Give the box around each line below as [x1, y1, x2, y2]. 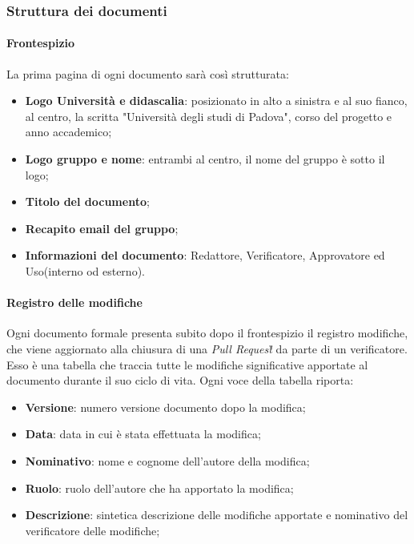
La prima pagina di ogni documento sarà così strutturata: [6, 65, 289, 82]
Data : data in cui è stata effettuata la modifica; [25, 425, 261, 442]
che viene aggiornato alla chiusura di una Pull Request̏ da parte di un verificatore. [6, 340, 408, 357]
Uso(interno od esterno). [25, 262, 145, 279]
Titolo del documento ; [25, 193, 150, 210]
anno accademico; [25, 123, 112, 140]
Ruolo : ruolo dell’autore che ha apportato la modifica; [25, 479, 294, 496]
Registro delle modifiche [6, 294, 143, 311]
